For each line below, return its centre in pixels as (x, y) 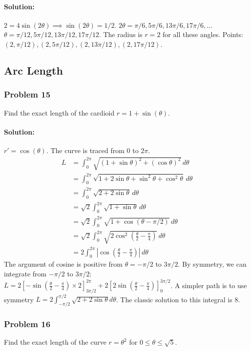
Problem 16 (27, 324)
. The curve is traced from (85, 150)
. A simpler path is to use (209, 285)
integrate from (25, 273)
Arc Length (33, 70)
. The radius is (121, 34)
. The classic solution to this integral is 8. (178, 299)
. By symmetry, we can (212, 264)
